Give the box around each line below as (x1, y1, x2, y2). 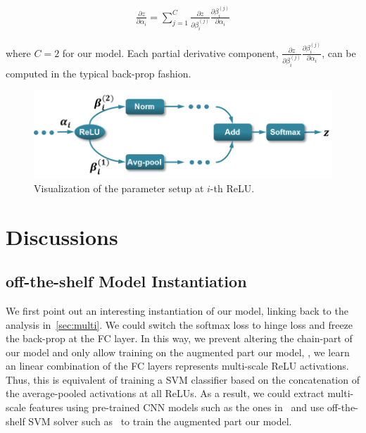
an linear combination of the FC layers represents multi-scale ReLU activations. (6, 358, 349, 373)
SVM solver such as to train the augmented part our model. (28, 413, 292, 428)
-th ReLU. (210, 180, 255, 195)
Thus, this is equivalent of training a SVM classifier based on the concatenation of (6, 372, 360, 387)
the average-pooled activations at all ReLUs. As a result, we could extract (6, 386, 324, 401)
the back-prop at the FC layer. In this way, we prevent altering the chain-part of (6, 331, 353, 346)
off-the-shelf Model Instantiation (6, 270, 247, 292)
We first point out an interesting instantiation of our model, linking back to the (6, 303, 348, 318)
